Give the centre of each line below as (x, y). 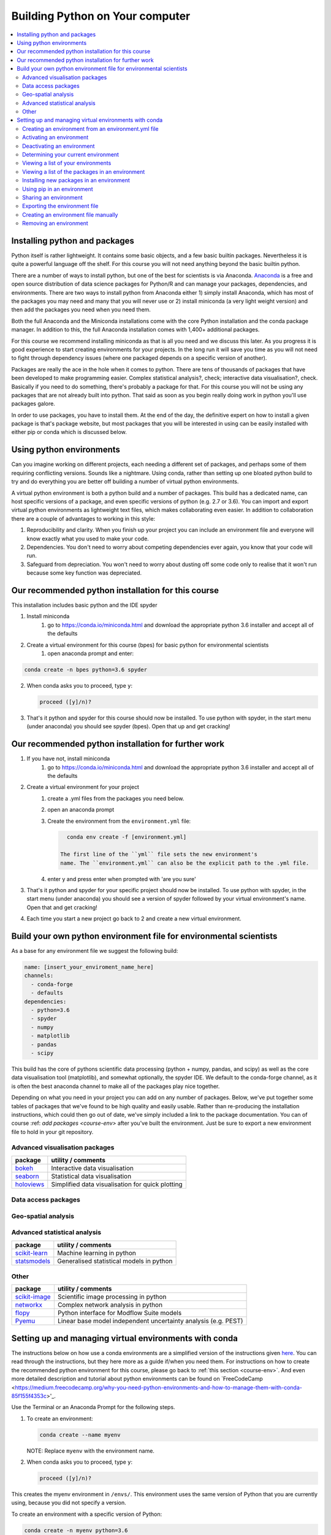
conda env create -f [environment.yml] (127, 837)
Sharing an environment (52, 197)
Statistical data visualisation (91, 1176)
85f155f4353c (29, 1396)
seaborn (27, 1176)
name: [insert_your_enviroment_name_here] (89, 967)
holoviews (30, 1184)
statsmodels (33, 1261)
